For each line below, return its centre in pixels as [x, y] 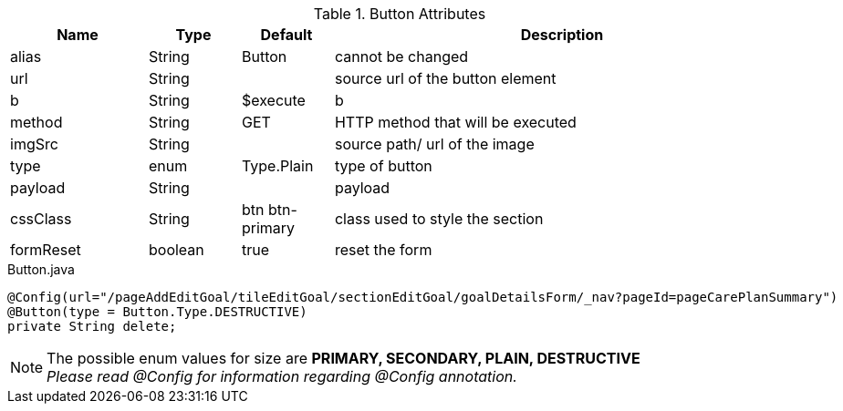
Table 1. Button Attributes [400, 14]
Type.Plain [277, 166]
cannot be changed [401, 57]
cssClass [41, 219]
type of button [383, 166]
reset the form [383, 250]
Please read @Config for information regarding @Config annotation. [282, 376]
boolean [176, 250]
